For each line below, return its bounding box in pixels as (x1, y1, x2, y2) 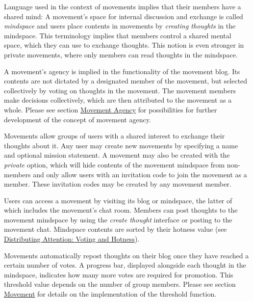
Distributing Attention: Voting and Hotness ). (4, 234, 140, 244)
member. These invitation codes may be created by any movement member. (4, 179, 231, 189)
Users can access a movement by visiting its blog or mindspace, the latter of (4, 195, 232, 205)
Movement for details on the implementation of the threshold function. (4, 289, 217, 299)
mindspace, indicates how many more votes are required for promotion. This (4, 269, 233, 279)
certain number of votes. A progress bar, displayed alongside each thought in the (4, 260, 246, 270)
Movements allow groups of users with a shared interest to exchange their (4, 131, 225, 141)
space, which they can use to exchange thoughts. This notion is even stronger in (4, 40, 244, 50)
